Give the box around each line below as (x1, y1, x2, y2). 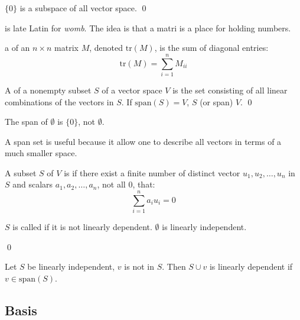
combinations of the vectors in (5, 95, 114, 108)
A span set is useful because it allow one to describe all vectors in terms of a (5, 135, 282, 147)
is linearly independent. (162, 221, 247, 233)
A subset (5, 166, 37, 179)
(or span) (200, 95, 233, 108)
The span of (5, 115, 48, 128)
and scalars (12, 178, 53, 190)
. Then (162, 260, 186, 273)
